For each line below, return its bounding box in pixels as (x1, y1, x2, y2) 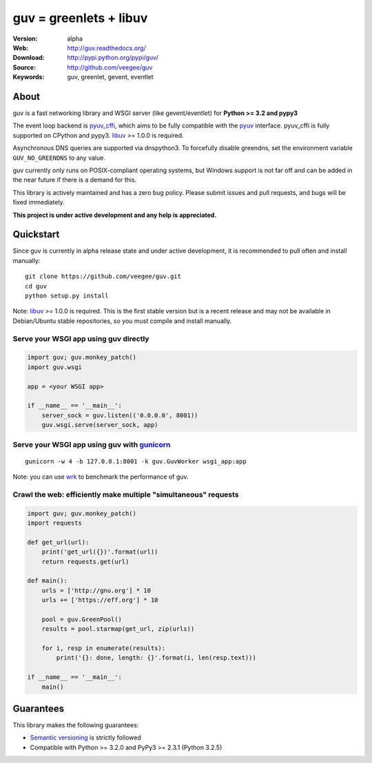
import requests (27, 519, 83, 527)
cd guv (25, 282, 48, 290)
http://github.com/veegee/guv (67, 63, 153, 72)
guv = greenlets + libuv (12, 10, 148, 25)
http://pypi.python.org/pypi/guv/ (67, 54, 158, 62)
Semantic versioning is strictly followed (30, 733, 141, 742)
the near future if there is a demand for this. (12, 176, 137, 184)
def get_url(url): (27, 538, 90, 546)
